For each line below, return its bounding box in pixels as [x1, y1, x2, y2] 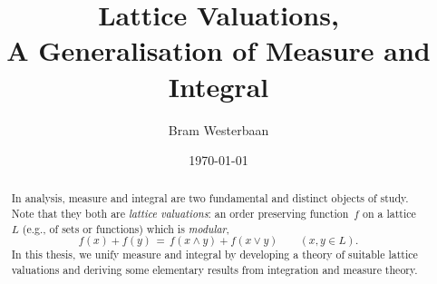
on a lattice [363, 206, 416, 221]
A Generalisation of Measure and [6, 32, 431, 69]
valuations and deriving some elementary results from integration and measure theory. [11, 262, 418, 278]
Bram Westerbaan [168, 120, 269, 139]
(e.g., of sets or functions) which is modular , [22, 220, 229, 236]
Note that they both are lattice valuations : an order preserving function [11, 206, 349, 221]
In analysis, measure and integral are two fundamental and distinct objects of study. [11, 191, 409, 206]
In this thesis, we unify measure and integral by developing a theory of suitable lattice [11, 247, 418, 262]
